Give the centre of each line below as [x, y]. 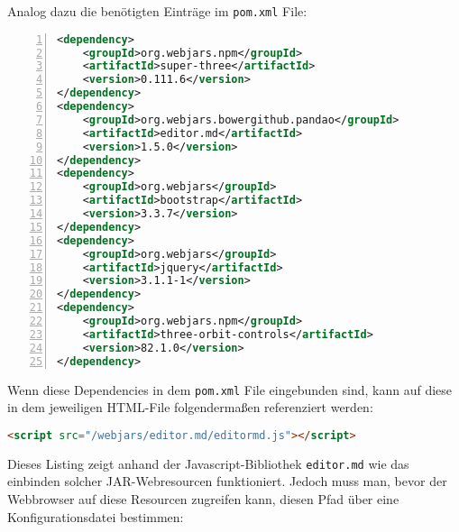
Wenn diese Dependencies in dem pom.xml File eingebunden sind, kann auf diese [230, 389]
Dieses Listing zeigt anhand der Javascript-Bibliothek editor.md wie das [208, 463]
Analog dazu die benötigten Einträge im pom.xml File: [157, 11]
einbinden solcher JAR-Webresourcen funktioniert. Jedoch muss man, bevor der [227, 481]
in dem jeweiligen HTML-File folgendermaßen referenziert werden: [190, 407]
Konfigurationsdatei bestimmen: [96, 516]
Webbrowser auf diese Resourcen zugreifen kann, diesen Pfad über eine [203, 498]
